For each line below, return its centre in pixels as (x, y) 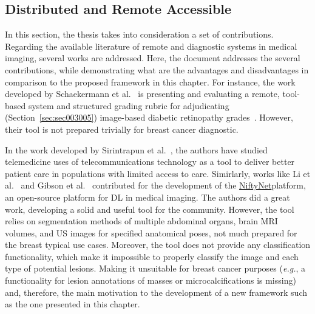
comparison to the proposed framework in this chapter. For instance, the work (150, 82)
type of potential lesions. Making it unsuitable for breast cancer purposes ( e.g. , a (155, 268)
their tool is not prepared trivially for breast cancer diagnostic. (122, 129)
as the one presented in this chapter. (73, 304)
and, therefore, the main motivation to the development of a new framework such (156, 292)
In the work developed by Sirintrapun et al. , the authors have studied (136, 149)
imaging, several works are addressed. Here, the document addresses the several (153, 58)
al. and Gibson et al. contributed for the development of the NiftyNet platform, (155, 185)
